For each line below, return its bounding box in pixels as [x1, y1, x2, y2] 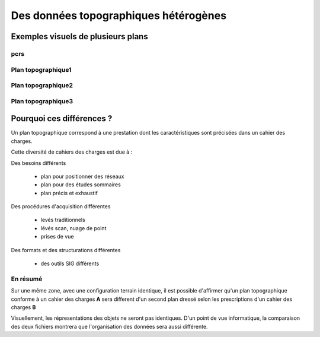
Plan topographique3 [11, 97, 73, 105]
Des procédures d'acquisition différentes [11, 203, 111, 210]
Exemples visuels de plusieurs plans [11, 31, 148, 42]
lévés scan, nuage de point [40, 224, 107, 231]
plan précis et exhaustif [40, 189, 98, 196]
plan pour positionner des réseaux [40, 173, 124, 180]
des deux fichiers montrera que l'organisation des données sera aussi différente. [11, 323, 208, 330]
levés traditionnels [40, 217, 85, 224]
